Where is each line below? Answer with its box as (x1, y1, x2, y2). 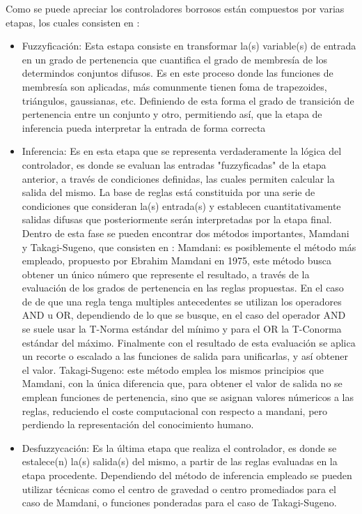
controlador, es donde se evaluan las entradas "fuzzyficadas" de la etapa (22, 157, 326, 172)
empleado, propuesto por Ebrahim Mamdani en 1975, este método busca (22, 253, 332, 268)
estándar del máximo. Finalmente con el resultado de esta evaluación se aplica (22, 335, 356, 349)
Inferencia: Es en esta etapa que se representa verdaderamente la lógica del (22, 144, 342, 158)
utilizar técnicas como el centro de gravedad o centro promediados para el (22, 481, 336, 496)
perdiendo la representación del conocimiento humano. (22, 417, 254, 432)
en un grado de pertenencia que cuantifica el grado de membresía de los (22, 52, 327, 66)
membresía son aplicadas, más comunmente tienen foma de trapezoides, (22, 79, 327, 93)
